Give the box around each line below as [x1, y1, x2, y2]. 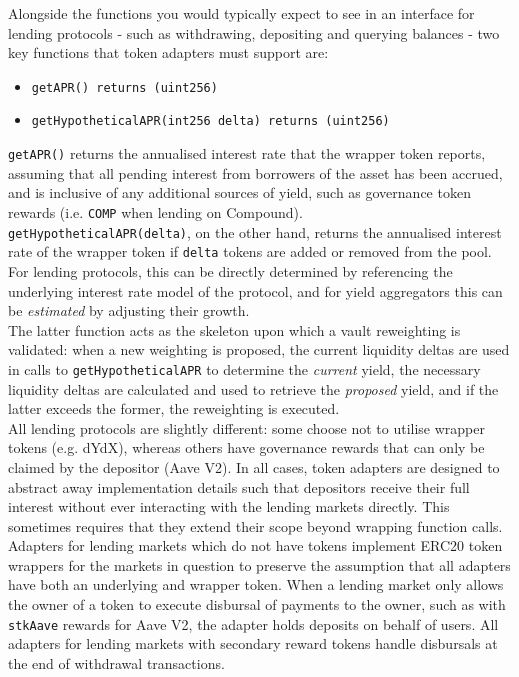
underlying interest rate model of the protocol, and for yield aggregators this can [8, 280, 503, 301]
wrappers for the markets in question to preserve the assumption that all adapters [8, 554, 511, 575]
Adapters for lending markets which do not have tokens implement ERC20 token [8, 535, 503, 556]
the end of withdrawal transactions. [8, 652, 225, 673]
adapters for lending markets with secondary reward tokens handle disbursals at [8, 633, 498, 654]
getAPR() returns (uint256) [31, 80, 218, 95]
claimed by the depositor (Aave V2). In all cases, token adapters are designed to [8, 456, 500, 477]
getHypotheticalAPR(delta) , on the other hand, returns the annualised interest [8, 221, 502, 242]
